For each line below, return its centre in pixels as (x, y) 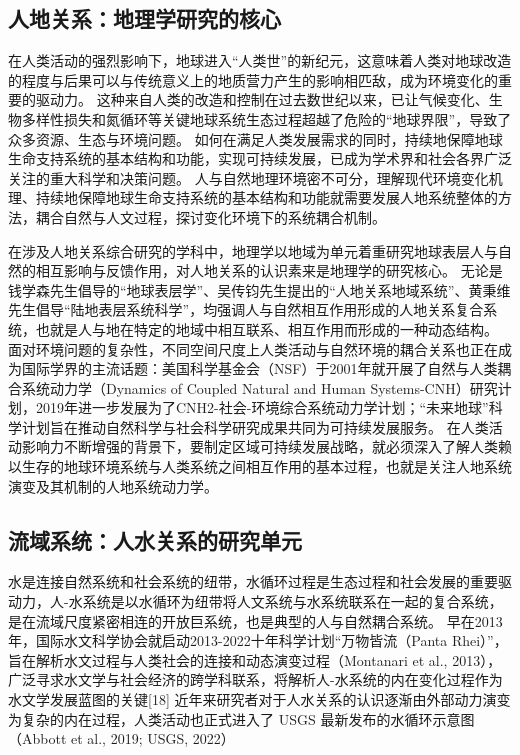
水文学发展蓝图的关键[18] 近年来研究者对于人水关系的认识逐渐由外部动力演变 (259, 699)
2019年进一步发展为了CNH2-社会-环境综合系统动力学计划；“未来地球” (262, 407)
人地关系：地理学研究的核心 (144, 18)
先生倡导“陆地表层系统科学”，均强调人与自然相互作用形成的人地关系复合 (246, 309)
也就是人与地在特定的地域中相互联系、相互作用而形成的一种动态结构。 (266, 328)
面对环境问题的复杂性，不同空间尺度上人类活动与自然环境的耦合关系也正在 (253, 348)
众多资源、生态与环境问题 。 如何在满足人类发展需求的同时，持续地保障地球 (255, 138)
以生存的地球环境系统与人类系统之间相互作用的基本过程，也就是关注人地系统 (260, 466)
